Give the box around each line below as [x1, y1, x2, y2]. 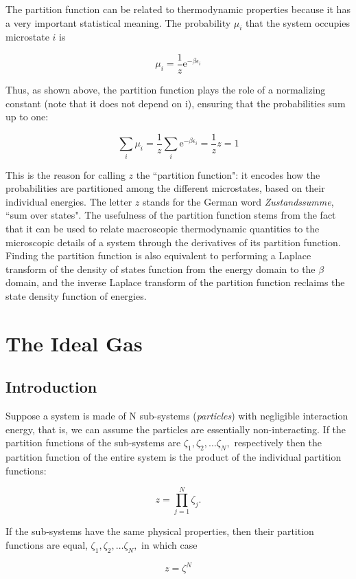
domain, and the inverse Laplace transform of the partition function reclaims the [5, 275, 345, 289]
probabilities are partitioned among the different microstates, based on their [5, 181, 325, 195]
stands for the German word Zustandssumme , [142, 194, 334, 208]
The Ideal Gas [5, 329, 143, 357]
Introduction [5, 376, 97, 397]
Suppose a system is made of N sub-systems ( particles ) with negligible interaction [5, 408, 348, 423]
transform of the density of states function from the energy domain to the [5, 261, 316, 276]
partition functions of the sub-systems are [5, 435, 181, 450]
